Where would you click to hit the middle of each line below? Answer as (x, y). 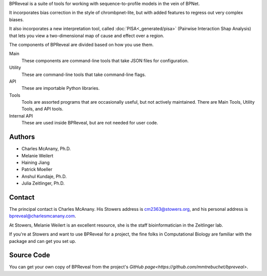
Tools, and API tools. (43, 109)
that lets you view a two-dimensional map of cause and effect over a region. (87, 36)
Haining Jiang (36, 162)
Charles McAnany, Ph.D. (46, 149)
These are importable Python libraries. (61, 88)
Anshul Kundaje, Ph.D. (44, 176)
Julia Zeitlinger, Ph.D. (43, 183)
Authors (22, 137)
